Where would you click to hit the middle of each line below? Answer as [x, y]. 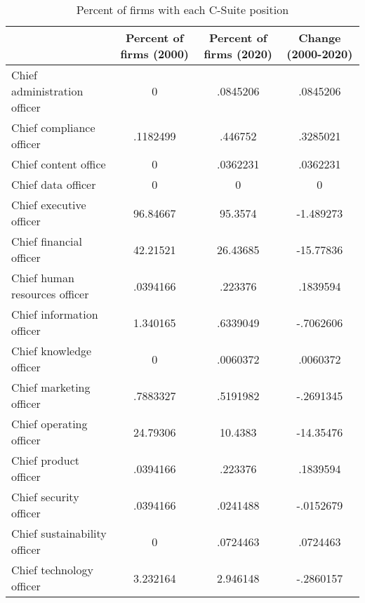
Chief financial [47, 241]
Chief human [43, 278]
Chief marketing [51, 387]
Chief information [55, 314]
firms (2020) [238, 54]
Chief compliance [53, 127]
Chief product [45, 460]
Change [320, 38]
